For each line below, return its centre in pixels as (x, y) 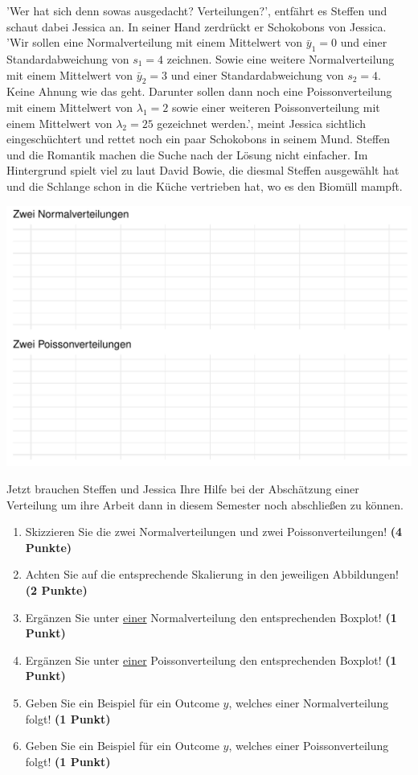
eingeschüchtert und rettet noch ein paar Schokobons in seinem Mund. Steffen (199, 139)
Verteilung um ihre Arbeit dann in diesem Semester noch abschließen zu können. (205, 504)
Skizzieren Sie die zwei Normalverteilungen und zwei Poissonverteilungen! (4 (214, 532)
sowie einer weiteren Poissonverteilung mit (276, 107)
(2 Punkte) (56, 589)
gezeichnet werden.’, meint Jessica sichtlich (262, 123)
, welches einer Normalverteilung (309, 702)
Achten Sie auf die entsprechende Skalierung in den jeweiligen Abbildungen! (212, 574)
